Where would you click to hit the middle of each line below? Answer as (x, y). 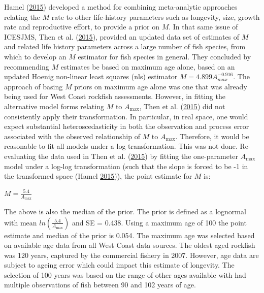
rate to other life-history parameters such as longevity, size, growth (156, 17)
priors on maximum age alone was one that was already (161, 86)
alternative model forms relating (54, 106)
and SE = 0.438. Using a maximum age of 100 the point (159, 222)
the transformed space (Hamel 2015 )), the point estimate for (98, 176)
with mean (21, 222)
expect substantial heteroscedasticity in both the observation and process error (127, 126)
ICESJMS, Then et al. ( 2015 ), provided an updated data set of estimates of (122, 36)
